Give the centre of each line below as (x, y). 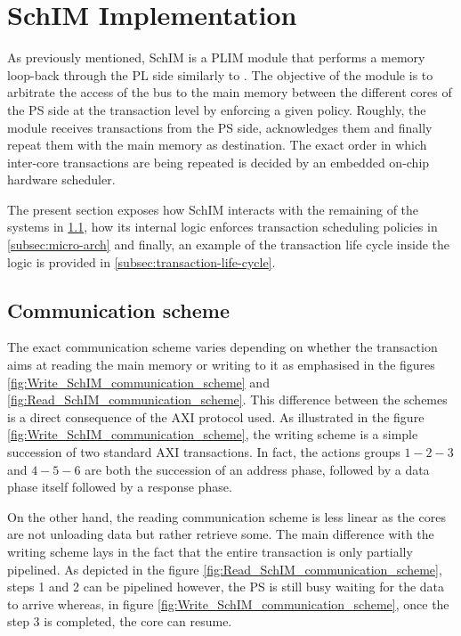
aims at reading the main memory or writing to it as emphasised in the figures (221, 365)
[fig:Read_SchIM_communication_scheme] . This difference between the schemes (227, 400)
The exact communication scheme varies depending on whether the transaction (222, 347)
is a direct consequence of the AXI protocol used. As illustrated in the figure (216, 416)
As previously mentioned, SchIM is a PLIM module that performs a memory (216, 57)
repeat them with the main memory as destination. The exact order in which (217, 145)
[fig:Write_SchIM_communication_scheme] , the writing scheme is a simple (213, 434)
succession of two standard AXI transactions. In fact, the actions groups (204, 452)
